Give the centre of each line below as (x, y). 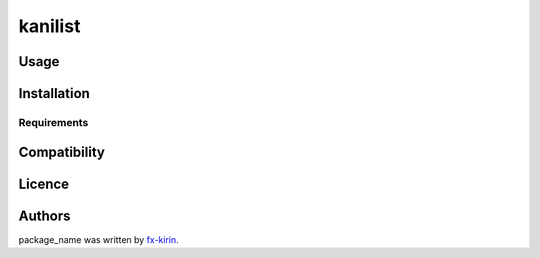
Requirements (53, 122)
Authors (44, 215)
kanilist (49, 26)
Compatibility (61, 151)
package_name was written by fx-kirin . (98, 239)
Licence (44, 183)
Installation (54, 93)
